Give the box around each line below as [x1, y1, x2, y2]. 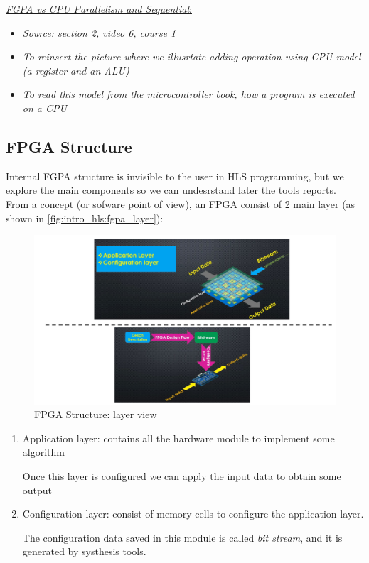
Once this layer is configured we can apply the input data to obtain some [22, 469, 341, 483]
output [22, 482, 53, 497]
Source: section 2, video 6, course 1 [22, 25, 176, 40]
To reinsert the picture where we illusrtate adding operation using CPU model [22, 49, 361, 64]
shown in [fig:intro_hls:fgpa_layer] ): [6, 210, 164, 225]
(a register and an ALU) [22, 62, 129, 77]
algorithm [22, 444, 65, 459]
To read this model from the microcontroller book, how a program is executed [22, 87, 355, 102]
